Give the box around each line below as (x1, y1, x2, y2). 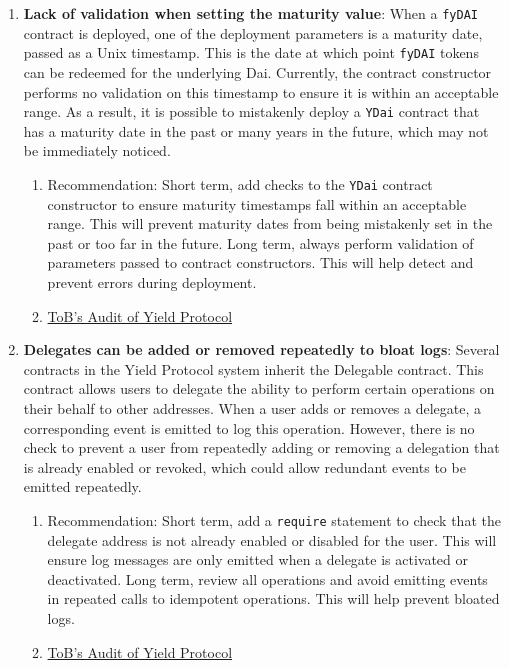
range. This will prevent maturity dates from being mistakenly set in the (47, 213, 493, 234)
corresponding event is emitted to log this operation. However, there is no (23, 417, 475, 438)
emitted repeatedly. (23, 476, 142, 497)
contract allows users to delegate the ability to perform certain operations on (23, 378, 495, 399)
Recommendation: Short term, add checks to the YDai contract (47, 173, 433, 194)
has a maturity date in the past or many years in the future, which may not (23, 120, 489, 141)
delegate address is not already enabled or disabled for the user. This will (47, 529, 497, 550)
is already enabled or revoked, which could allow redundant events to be (23, 456, 466, 477)
